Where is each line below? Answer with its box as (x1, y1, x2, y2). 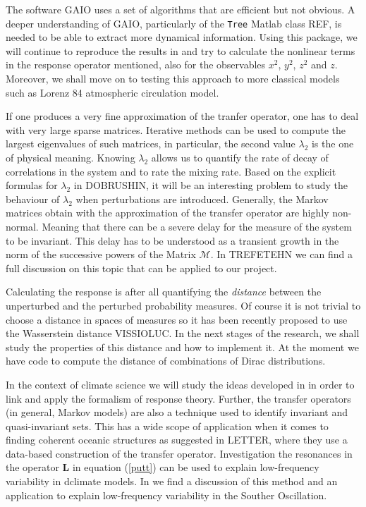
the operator (6, 460, 59, 475)
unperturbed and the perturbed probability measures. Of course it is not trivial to (6, 298, 361, 312)
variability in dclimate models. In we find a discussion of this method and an (6, 474, 338, 489)
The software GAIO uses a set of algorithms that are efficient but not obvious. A (6, 2, 355, 16)
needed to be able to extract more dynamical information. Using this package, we (6, 30, 358, 44)
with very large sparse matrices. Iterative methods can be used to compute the (6, 122, 346, 137)
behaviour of (6, 191, 60, 206)
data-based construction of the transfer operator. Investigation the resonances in (6, 446, 353, 460)
